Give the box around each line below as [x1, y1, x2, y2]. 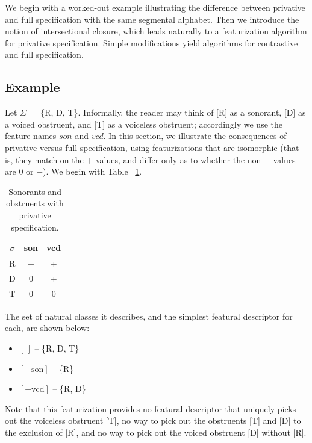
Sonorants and [8, 185, 61, 197]
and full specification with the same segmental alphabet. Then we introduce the [5, 13, 299, 25]
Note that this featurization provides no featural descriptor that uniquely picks [5, 402, 296, 415]
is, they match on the [5, 153, 84, 166]
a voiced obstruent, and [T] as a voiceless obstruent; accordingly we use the [5, 117, 282, 130]
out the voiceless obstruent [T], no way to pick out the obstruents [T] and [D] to [5, 414, 301, 427]
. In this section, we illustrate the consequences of [103, 129, 287, 142]
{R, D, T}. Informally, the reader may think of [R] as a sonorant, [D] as [40, 106, 306, 119]
